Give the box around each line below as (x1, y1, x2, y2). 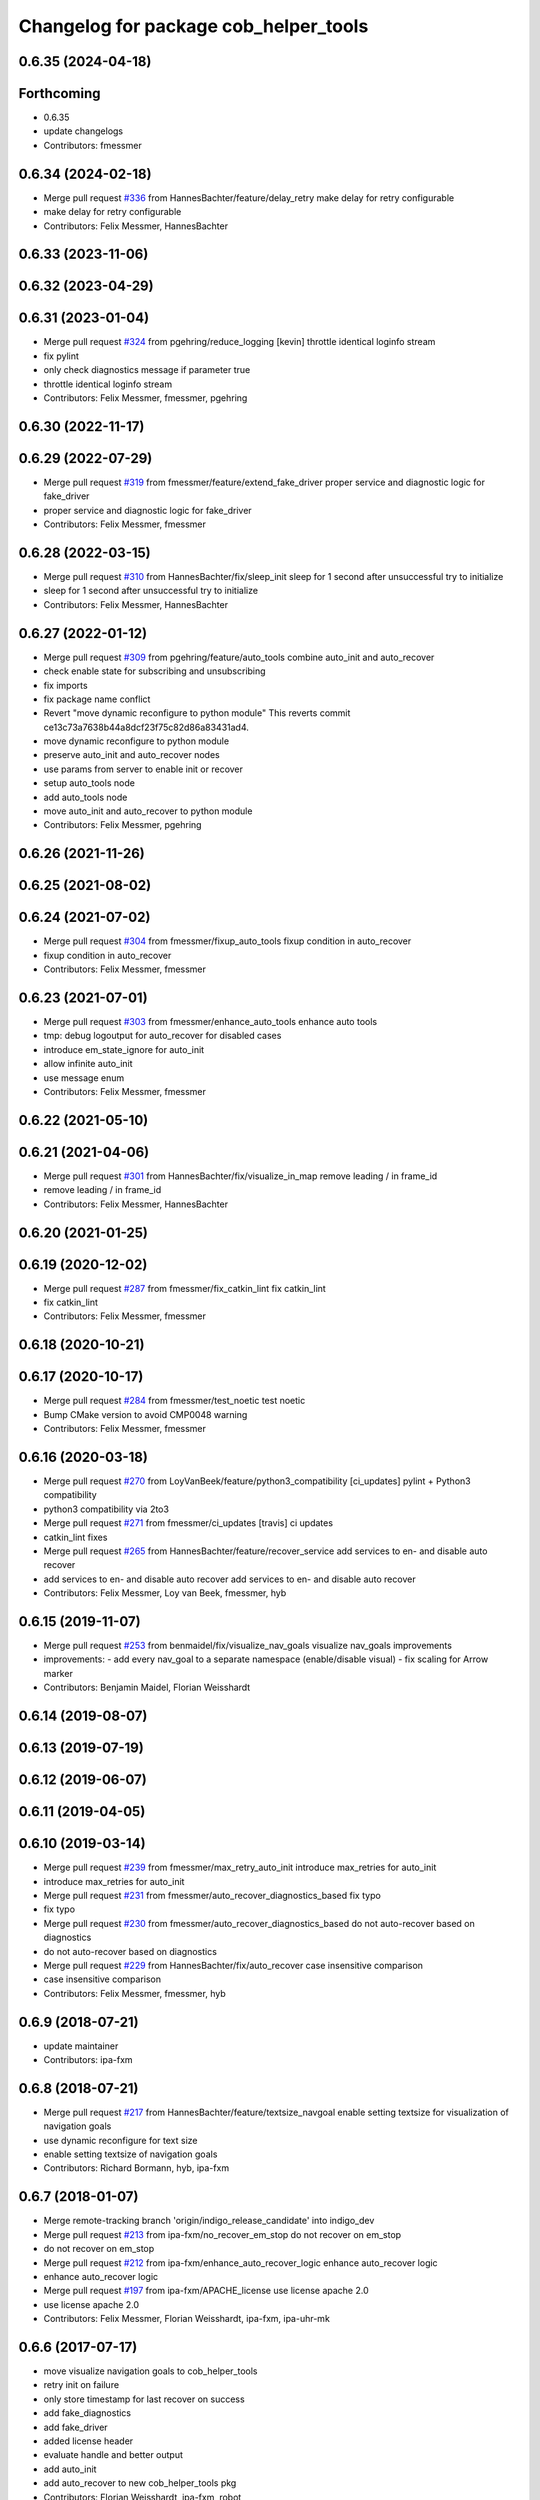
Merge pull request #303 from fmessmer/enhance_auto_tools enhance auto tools (43, 1016, 378, 1028)
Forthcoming (18, 85, 101, 102)
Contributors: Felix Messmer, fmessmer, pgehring (43, 392, 248, 404)
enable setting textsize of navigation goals (43, 2148, 218, 2160)
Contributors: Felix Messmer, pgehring (43, 819, 202, 831)
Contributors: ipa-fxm (43, 2054, 134, 2065)
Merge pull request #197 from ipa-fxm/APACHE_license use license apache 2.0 (43, 2285, 369, 2297)
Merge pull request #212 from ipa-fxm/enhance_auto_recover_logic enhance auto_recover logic (43, 2256, 439, 2269)
